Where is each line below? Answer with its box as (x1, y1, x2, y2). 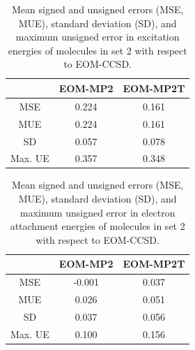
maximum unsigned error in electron (19, 205, 175, 219)
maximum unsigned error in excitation (15, 29, 180, 44)
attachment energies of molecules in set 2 (10, 219, 185, 233)
